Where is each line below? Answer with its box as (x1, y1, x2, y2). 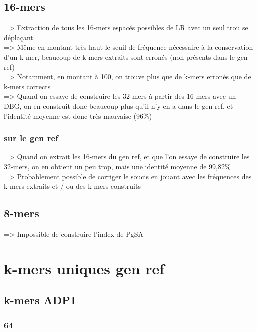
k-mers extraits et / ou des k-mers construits (4, 181, 141, 191)
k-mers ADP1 (4, 292, 76, 308)
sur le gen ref (4, 132, 58, 144)
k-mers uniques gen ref (4, 258, 165, 278)
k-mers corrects (4, 81, 51, 91)
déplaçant (4, 32, 33, 42)
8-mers (4, 205, 39, 221)
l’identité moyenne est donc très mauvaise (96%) (4, 110, 152, 121)
